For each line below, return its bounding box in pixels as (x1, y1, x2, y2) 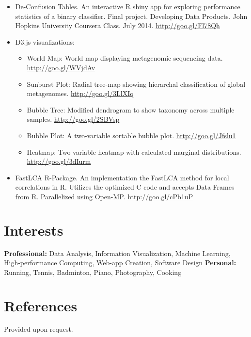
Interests (4, 220, 63, 240)
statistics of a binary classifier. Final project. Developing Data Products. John (15, 11, 248, 21)
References (4, 295, 78, 315)
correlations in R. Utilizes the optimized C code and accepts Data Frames (15, 182, 235, 192)
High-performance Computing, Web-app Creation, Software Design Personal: (4, 257, 236, 268)
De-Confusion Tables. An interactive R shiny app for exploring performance (15, 1, 240, 11)
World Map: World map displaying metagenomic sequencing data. (27, 53, 223, 63)
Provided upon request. (4, 323, 73, 334)
